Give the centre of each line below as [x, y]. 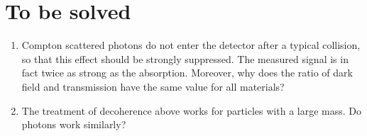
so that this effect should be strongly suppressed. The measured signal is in [185, 58]
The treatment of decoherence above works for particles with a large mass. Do [192, 110]
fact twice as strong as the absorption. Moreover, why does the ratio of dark [187, 73]
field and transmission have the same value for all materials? [153, 86]
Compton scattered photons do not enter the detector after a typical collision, [191, 45]
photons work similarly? [74, 124]
